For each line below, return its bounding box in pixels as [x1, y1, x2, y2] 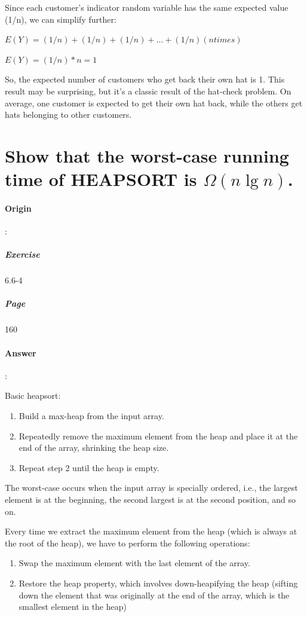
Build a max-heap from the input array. [19, 410, 164, 421]
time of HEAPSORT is [5, 167, 197, 191]
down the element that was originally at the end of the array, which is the [19, 588, 290, 601]
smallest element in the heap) [19, 600, 127, 613]
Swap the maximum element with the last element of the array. [19, 557, 250, 569]
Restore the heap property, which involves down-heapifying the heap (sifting [19, 576, 298, 589]
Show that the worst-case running [5, 143, 289, 167]
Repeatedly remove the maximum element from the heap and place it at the [19, 429, 298, 442]
